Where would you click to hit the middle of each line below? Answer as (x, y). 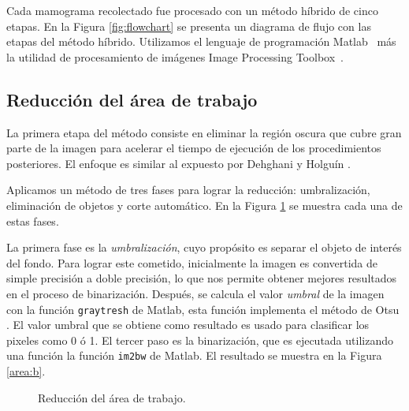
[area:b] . (26, 371)
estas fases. (33, 220)
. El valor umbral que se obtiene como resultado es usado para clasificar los (188, 325)
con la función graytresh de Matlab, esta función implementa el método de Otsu (203, 309)
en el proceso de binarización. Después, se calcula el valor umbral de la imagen (195, 293)
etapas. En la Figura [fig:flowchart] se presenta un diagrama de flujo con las (189, 26)
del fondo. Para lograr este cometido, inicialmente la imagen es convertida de (192, 262)
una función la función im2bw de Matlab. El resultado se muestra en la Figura (194, 355)
